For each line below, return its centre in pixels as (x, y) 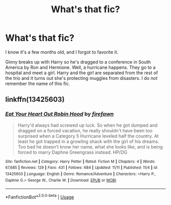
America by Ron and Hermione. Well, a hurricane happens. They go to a (81, 67)
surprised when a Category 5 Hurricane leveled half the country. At (88, 136)
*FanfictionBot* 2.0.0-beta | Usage (40, 197)
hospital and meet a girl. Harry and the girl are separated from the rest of (82, 73)
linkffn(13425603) (35, 99)
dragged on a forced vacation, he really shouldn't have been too (85, 130)
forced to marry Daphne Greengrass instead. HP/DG (73, 152)
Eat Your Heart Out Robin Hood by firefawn (60, 114)
